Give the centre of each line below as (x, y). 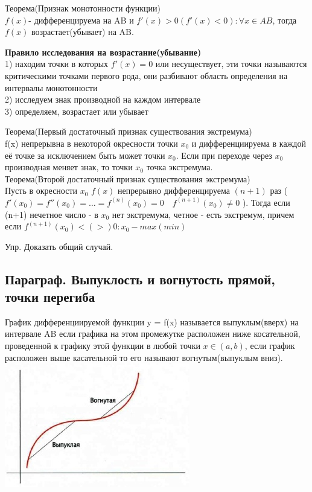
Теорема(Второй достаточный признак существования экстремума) (128, 178)
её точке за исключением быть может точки (85, 155)
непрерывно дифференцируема (174, 190)
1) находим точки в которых (57, 64)
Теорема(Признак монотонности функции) (83, 8)
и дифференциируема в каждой (249, 143)
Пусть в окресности (41, 190)
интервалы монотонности (51, 87)
